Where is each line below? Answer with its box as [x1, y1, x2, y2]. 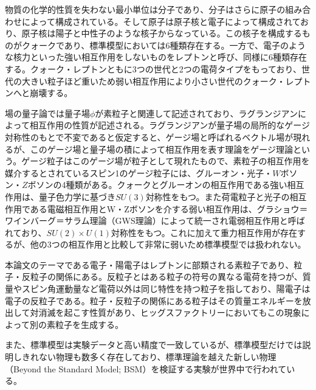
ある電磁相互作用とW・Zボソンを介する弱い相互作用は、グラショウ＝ [30, 202, 308, 215]
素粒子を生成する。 [46, 318, 123, 330]
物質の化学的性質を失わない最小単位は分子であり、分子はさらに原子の [5, 3, 286, 15]
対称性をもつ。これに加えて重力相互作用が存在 [111, 226, 298, 239]
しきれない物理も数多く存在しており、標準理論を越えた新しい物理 [13, 350, 276, 363]
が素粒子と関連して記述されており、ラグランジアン [95, 106, 298, 119]
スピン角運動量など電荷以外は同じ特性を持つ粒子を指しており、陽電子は [21, 282, 311, 295]
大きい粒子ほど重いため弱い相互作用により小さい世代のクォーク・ [21, 74, 286, 87]
